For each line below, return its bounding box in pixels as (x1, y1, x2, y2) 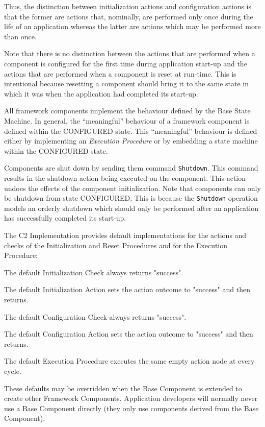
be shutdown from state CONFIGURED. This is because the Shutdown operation (4, 193, 258, 203)
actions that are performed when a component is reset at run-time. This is (4, 68, 236, 79)
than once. (4, 31, 37, 41)
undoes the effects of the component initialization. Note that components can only (4, 182, 261, 193)
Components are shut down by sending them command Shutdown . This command (4, 162, 258, 173)
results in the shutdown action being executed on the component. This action (4, 172, 246, 183)
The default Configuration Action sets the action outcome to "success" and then (4, 328, 253, 339)
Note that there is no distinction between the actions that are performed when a (4, 48, 255, 59)
